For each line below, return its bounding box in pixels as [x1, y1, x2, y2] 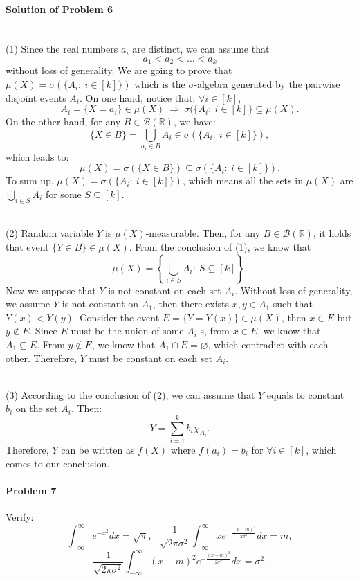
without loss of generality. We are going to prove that [6, 63, 232, 78]
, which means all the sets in [182, 173, 303, 188]
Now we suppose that [6, 283, 96, 297]
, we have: [173, 114, 216, 129]
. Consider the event [73, 310, 160, 324]
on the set [15, 401, 58, 415]
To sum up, [6, 173, 54, 188]
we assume [6, 296, 50, 311]
